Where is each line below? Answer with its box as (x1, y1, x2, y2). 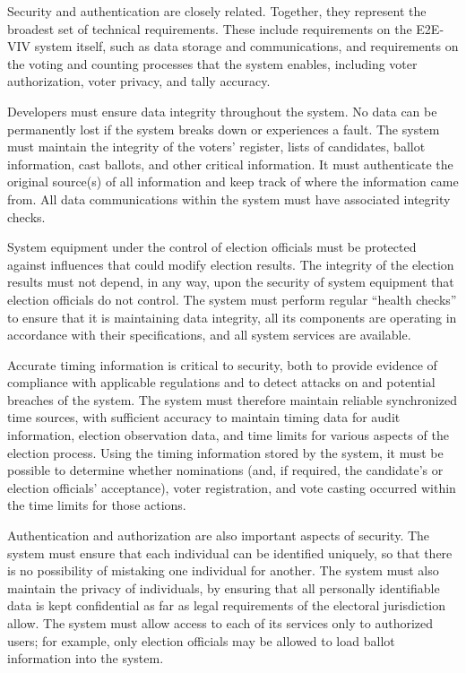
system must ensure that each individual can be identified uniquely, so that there (7, 543, 453, 562)
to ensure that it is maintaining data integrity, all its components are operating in (7, 307, 457, 326)
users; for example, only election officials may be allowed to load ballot (7, 631, 395, 650)
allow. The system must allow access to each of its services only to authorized (7, 614, 434, 632)
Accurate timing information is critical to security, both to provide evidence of (7, 355, 437, 374)
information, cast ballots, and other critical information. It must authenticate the (7, 154, 453, 173)
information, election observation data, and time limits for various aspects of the (7, 426, 449, 444)
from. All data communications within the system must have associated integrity (7, 189, 451, 208)
